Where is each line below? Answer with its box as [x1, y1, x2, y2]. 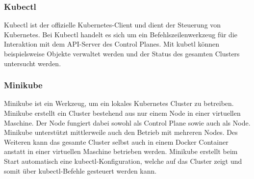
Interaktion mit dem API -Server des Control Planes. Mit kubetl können [4, 39, 220, 49]
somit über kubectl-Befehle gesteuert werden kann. [4, 165, 157, 176]
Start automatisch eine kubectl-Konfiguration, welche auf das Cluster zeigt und [4, 155, 242, 166]
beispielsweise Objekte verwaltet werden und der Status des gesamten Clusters [4, 49, 240, 58]
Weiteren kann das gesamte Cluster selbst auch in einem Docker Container [4, 136, 229, 147]
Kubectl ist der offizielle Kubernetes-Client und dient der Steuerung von [4, 20, 221, 30]
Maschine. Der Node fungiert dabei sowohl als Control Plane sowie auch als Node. [4, 117, 251, 128]
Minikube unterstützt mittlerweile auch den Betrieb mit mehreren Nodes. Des [4, 127, 238, 137]
